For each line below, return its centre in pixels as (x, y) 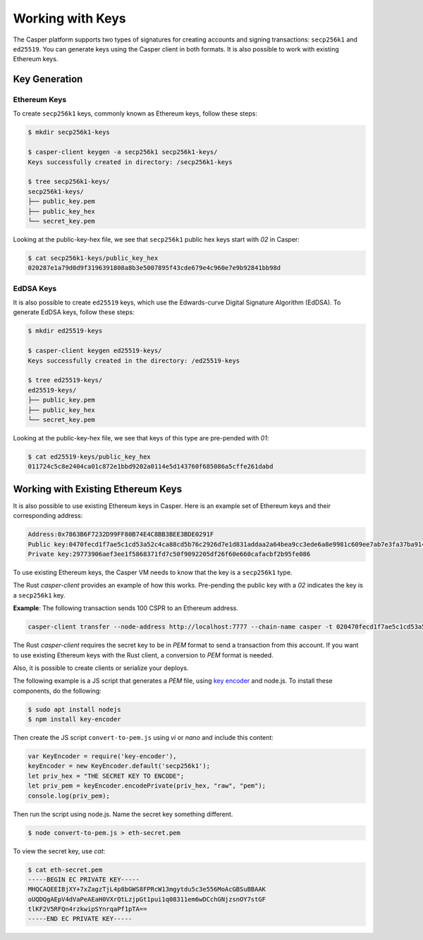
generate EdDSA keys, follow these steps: (74, 312)
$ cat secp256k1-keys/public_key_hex (93, 258)
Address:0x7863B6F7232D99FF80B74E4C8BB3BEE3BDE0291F (121, 534)
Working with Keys (69, 18)
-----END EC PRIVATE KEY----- (80, 919)
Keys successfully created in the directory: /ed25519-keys (134, 360)
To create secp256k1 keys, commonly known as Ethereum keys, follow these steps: (135, 113)
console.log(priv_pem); (69, 796)
